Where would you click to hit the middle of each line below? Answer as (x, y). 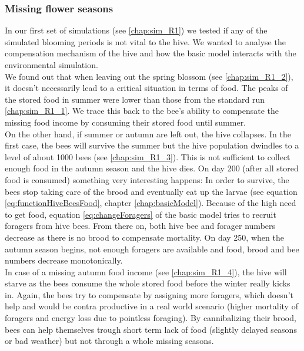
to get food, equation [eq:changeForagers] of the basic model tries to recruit (141, 214)
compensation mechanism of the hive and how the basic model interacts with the (151, 53)
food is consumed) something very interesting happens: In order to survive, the (147, 179)
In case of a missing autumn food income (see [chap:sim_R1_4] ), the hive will (146, 271)
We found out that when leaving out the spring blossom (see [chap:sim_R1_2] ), (149, 76)
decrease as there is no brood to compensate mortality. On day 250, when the (144, 237)
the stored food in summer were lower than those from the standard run (135, 99)
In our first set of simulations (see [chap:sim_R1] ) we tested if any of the (136, 30)
